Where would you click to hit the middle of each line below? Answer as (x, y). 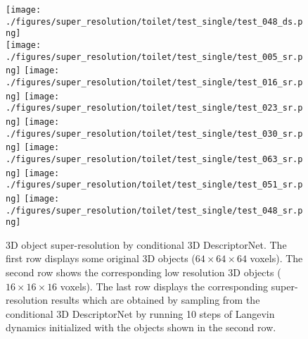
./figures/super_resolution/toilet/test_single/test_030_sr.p (154, 134)
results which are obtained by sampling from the (155, 300)
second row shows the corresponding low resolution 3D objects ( (143, 272)
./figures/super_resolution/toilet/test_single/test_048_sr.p (154, 210)
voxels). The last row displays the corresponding (164, 286)
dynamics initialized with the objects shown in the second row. (141, 327)
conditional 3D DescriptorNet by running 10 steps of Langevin (140, 313)
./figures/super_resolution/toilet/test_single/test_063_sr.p (154, 159)
